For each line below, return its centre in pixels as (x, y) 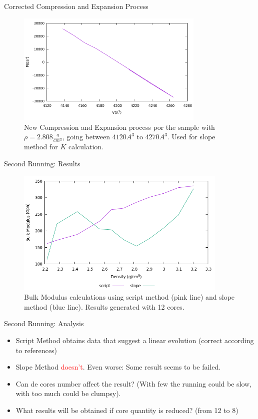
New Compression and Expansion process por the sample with (119, 127)
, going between (86, 137)
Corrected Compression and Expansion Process (76, 6)
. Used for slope (191, 137)
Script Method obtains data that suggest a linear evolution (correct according (135, 340)
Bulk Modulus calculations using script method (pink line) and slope (129, 297)
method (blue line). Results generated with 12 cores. (104, 306)
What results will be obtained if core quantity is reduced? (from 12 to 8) (127, 410)
